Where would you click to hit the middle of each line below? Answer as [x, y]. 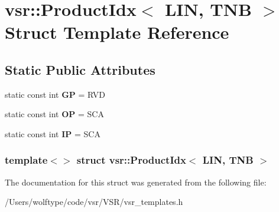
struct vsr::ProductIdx [131, 160]
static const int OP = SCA [54, 114]
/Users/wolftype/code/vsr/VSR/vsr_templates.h [94, 202]
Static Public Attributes [80, 69]
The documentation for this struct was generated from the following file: [136, 182]
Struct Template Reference [117, 32]
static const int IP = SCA [53, 133]
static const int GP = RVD [55, 94]
